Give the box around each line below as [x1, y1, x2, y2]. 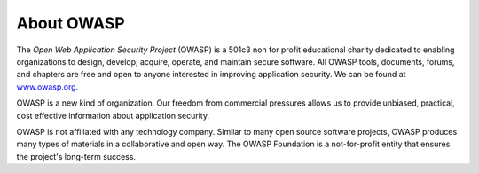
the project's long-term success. [16, 151, 137, 161]
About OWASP [16, 13, 125, 33]
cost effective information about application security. [16, 110, 210, 121]
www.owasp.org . [16, 81, 79, 92]
